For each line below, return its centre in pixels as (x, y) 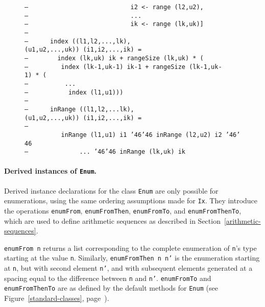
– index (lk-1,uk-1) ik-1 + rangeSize (105, 67)
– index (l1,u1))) (74, 92)
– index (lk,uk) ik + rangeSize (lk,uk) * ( (114, 58)
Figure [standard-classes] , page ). (57, 298)
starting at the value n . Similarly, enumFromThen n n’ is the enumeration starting (132, 258)
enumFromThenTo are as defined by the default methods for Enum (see (111, 288)
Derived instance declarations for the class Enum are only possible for (111, 190)
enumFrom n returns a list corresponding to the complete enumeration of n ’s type (130, 247)
